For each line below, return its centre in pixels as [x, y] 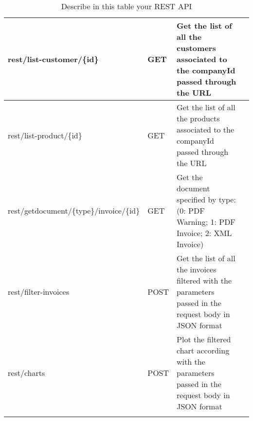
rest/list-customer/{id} [53, 59]
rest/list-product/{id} [45, 135]
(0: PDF [191, 210]
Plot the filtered [204, 339]
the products [198, 118]
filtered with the [204, 280]
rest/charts [27, 373]
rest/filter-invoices [39, 292]
